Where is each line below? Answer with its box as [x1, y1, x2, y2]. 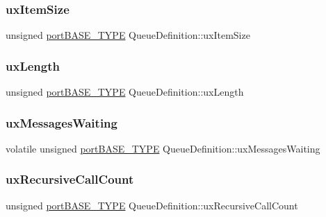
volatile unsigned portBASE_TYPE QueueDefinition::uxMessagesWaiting [6, 141, 320, 155]
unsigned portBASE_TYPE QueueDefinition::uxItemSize [6, 28, 250, 42]
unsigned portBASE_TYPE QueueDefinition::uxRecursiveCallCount [6, 198, 298, 212]
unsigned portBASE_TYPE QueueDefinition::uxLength [6, 85, 244, 99]
